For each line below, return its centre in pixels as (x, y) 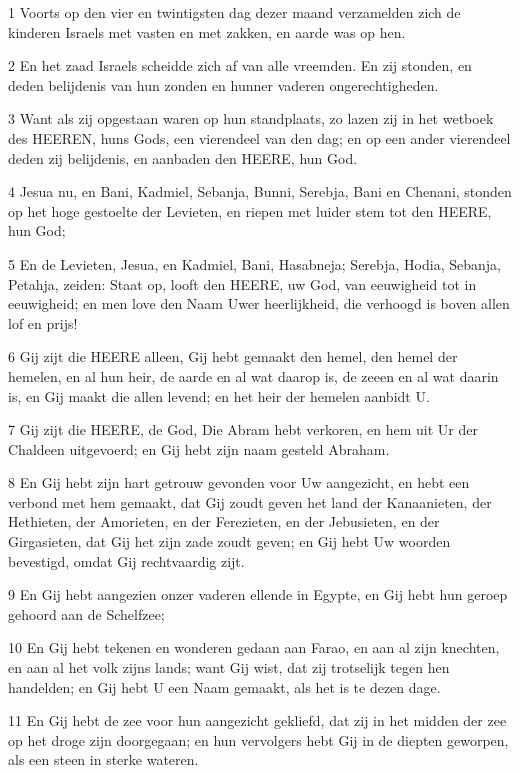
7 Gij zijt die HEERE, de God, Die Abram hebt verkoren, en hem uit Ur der (243, 429)
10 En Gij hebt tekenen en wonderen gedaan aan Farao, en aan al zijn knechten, (254, 647)
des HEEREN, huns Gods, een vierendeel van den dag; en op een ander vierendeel (259, 137)
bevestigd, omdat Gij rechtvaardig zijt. (126, 560)
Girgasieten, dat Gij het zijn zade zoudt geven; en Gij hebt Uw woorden (229, 541)
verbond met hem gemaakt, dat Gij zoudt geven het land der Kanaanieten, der (250, 501)
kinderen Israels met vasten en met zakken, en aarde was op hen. (207, 31)
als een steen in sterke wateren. (103, 759)
